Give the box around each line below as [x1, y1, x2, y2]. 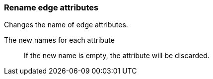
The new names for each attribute [4, 36, 115, 45]
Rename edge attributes [4, 2, 99, 12]
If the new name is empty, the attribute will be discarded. [24, 51, 210, 60]
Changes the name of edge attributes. [4, 20, 128, 29]
